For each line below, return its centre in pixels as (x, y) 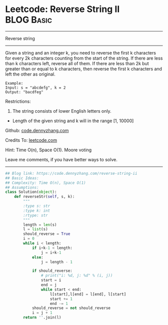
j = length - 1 (56, 262)
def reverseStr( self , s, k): (44, 197)
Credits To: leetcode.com (31, 140)
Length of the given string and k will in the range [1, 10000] (73, 121)
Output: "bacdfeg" (24, 92)
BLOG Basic (29, 20)
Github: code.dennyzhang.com (37, 130)
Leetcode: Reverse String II (62, 9)
